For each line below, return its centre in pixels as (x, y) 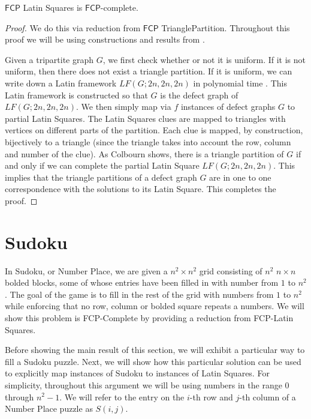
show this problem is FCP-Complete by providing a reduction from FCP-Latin (149, 318)
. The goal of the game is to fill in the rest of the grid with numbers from (139, 294)
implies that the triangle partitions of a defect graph (101, 177)
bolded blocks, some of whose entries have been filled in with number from (142, 282)
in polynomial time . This (240, 83)
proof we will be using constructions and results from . (105, 39)
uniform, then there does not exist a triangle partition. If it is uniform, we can (149, 71)
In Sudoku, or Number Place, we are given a (86, 270)
